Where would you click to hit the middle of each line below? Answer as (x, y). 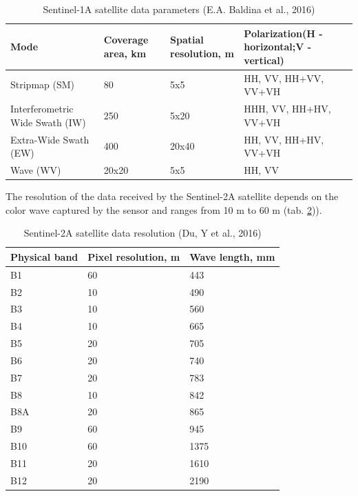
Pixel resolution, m (134, 256)
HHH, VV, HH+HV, (287, 109)
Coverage (126, 40)
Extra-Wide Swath (50, 139)
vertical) (264, 60)
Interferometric (42, 109)
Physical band (44, 256)
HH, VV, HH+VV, (284, 78)
